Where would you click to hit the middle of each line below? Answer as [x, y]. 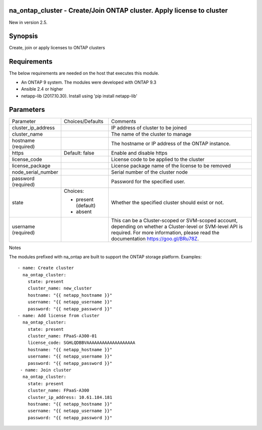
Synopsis [24, 36]
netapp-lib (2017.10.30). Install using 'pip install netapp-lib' [79, 96]
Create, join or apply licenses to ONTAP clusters [57, 48]
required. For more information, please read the [165, 233]
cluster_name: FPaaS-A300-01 [62, 336]
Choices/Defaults [84, 122]
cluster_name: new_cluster [60, 288]
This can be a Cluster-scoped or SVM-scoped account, [174, 220]
